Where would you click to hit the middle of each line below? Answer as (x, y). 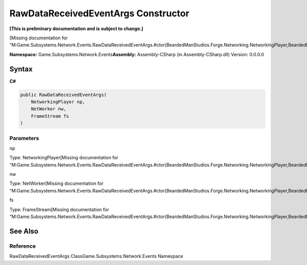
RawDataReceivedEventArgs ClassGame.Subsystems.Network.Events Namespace (96, 256)
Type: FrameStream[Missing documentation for (59, 209)
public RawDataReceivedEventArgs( (63, 95)
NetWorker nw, (49, 109)
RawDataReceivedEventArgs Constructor (99, 13)
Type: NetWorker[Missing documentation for (57, 183)
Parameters (24, 138)
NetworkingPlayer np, (58, 102)
